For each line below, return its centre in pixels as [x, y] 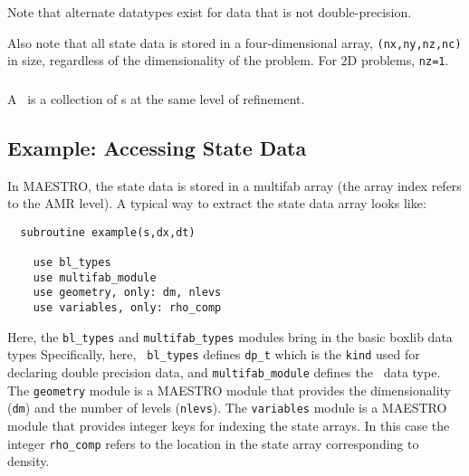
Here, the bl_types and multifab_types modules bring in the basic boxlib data [230, 336]
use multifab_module [95, 277]
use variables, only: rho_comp [127, 308]
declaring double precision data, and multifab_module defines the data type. [224, 372]
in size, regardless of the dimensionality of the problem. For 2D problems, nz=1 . [228, 60]
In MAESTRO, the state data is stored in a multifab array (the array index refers [234, 185]
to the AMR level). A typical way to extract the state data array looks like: [217, 203]
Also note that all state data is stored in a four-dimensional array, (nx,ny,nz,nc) [234, 42]
